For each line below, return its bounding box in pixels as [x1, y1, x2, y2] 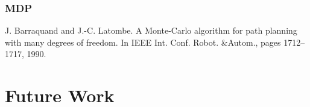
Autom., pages [227, 35, 281, 48]
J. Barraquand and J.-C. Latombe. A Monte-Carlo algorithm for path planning [5, 24, 297, 37]
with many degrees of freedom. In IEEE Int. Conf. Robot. [5, 35, 219, 48]
